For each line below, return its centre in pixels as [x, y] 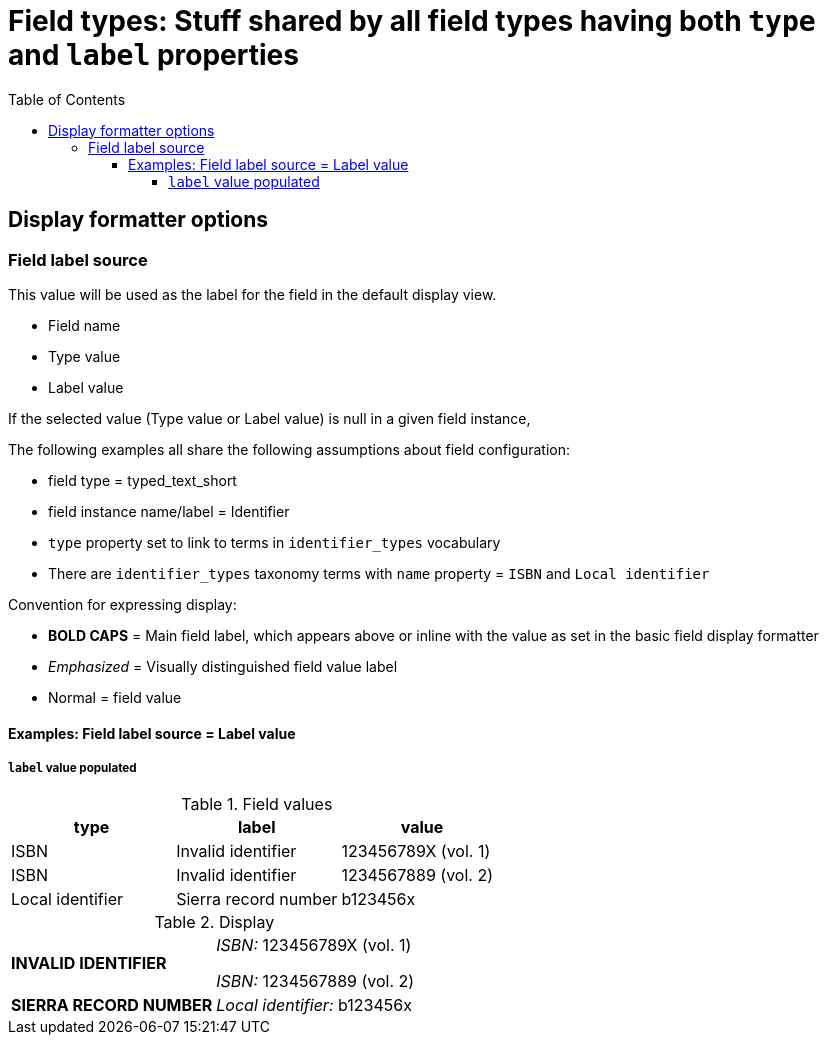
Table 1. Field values [257, 804]
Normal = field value [115, 697]
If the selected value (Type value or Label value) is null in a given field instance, [269, 418]
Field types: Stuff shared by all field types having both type [412, 21]
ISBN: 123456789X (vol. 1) [314, 945]
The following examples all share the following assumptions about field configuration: [289, 449]
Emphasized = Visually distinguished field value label [223, 666]
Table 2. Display [214, 922]
